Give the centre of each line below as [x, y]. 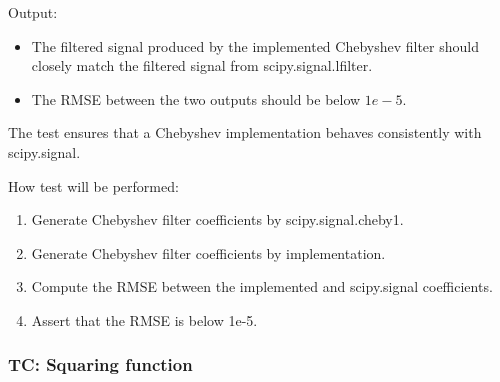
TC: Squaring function [100, 364]
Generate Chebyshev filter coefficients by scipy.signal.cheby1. [217, 219]
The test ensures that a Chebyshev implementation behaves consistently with [245, 132]
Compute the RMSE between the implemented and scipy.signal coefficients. [262, 286]
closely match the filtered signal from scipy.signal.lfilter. [202, 65]
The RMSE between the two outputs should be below [196, 98]
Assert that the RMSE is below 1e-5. [144, 319]
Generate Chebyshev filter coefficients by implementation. [208, 252]
